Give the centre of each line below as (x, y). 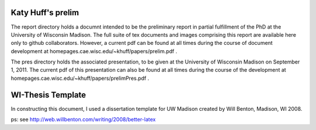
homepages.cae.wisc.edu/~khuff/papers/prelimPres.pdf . (80, 78)
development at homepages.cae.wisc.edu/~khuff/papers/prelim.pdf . (94, 51)
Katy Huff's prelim (45, 13)
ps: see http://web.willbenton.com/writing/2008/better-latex (83, 120)
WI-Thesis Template (48, 95)
